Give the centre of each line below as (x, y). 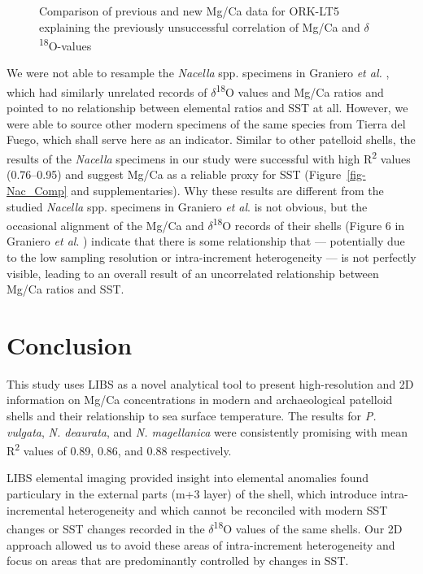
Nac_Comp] (37, 190)
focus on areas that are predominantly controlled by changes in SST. (178, 561)
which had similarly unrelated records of (107, 91)
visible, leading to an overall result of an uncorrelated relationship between (193, 273)
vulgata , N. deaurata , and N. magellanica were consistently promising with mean (207, 431)
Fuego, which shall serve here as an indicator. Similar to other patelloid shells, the (211, 139)
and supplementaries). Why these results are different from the (227, 190)
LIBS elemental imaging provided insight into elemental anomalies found (188, 478)
